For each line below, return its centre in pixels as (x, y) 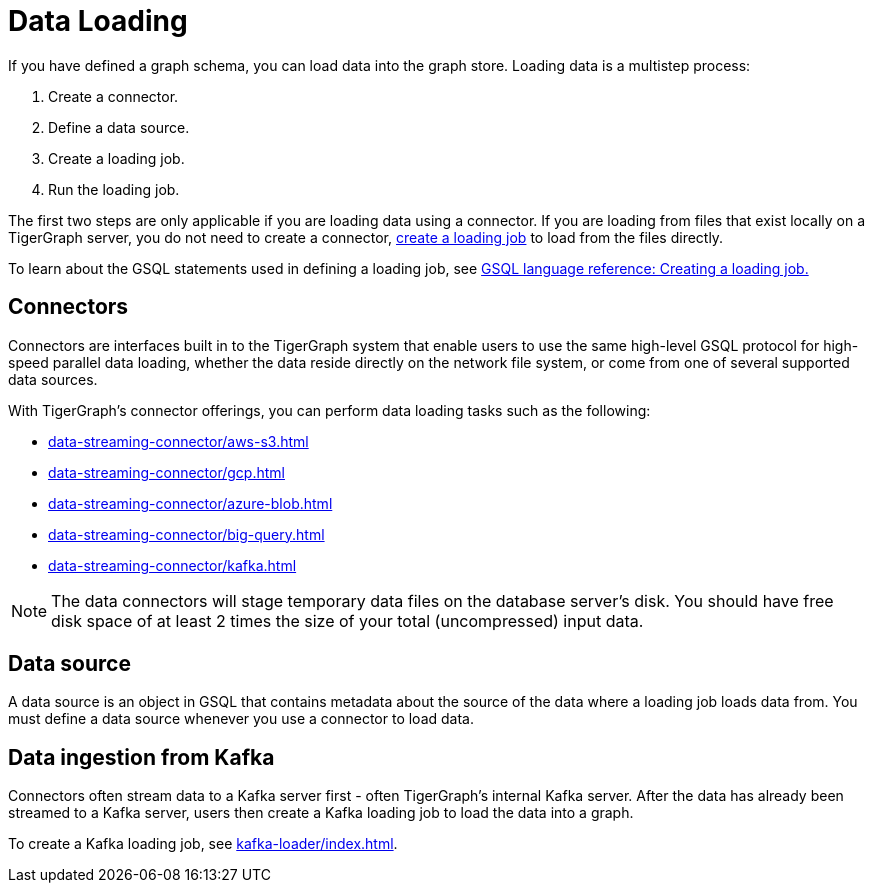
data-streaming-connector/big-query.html (186, 534)
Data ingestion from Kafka (141, 757)
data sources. (53, 379)
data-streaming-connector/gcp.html (166, 472)
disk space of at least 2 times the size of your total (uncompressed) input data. (347, 620)
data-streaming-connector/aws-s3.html (178, 441)
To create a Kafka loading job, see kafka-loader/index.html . (203, 844)
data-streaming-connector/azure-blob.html (190, 503)
